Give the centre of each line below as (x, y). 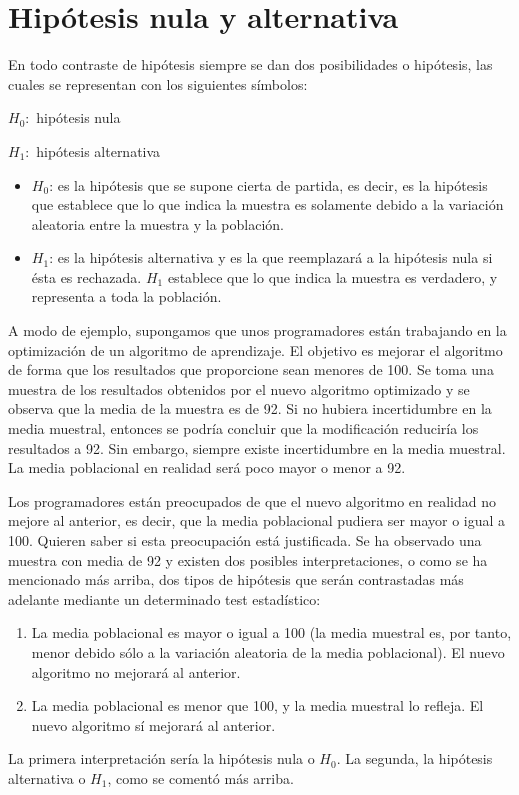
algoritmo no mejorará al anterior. (136, 671)
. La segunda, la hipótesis (414, 758)
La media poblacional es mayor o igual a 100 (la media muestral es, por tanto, (271, 632)
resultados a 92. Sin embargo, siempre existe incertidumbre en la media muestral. (257, 447)
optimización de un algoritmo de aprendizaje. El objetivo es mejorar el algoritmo (255, 349)
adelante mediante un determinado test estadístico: (164, 598)
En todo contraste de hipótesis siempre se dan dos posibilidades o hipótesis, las (250, 64)
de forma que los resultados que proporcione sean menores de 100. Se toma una (251, 369)
